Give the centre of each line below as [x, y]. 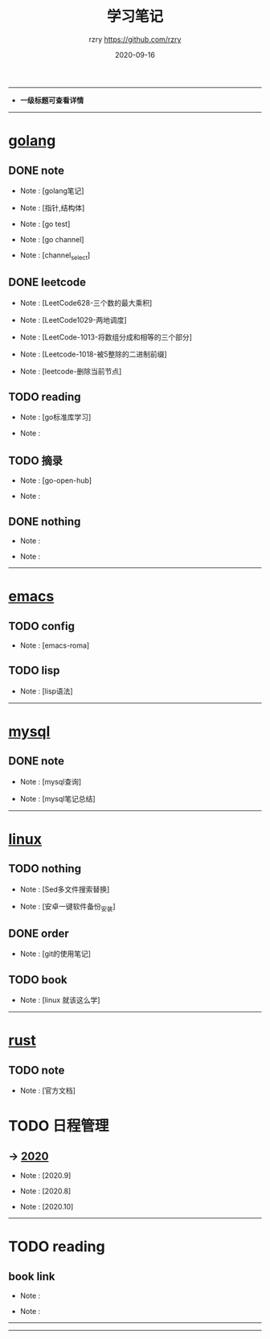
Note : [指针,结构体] [52, 208]
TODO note [37, 1070]
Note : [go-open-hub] [56, 480]
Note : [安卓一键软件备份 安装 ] [67, 907]
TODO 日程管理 [59, 1126]
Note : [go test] [45, 224]
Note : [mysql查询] [51, 781]
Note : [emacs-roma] [55, 645]
